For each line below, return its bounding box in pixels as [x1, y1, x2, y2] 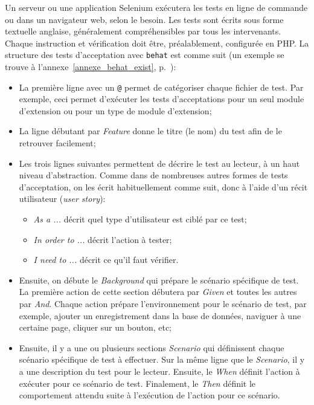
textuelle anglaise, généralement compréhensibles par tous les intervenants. [5, 25, 281, 37]
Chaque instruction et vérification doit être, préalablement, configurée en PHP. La [5, 36, 309, 49]
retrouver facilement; [19, 137, 96, 149]
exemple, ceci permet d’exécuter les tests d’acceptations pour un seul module [19, 92, 304, 105]
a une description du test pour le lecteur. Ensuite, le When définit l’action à [19, 364, 300, 377]
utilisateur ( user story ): [19, 192, 106, 205]
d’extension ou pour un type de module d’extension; [19, 104, 212, 117]
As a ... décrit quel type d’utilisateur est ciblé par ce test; [33, 213, 247, 225]
